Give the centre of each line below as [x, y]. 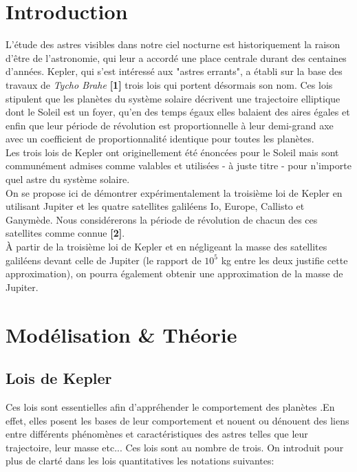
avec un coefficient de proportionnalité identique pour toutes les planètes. [160, 139]
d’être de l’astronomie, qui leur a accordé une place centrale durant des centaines [176, 57]
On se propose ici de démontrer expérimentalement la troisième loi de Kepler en [174, 192]
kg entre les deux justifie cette [284, 260]
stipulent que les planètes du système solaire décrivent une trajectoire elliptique [173, 98]
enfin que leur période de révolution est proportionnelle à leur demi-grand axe [170, 125]
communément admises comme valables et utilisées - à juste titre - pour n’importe [178, 165]
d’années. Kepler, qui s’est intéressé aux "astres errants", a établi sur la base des [174, 71]
